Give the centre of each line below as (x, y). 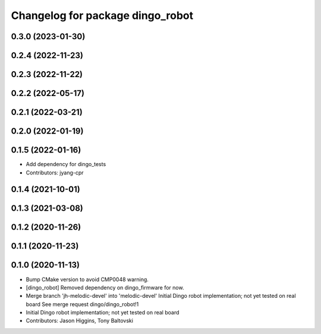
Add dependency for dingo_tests (66, 164)
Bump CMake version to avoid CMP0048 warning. (87, 279)
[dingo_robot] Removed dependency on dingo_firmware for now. (105, 287)
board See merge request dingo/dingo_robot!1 (82, 304)
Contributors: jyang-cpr (55, 173)
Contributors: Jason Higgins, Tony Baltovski (80, 321)
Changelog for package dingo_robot (102, 15)
